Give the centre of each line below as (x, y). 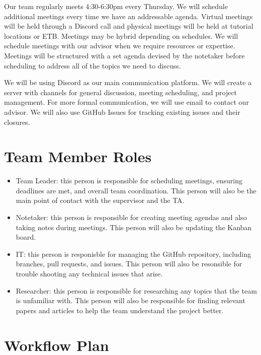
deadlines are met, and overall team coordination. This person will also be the (136, 190)
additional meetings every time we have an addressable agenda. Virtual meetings (128, 16)
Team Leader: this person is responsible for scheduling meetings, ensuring (129, 181)
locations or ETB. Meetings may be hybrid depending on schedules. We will (121, 35)
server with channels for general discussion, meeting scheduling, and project (121, 92)
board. (26, 237)
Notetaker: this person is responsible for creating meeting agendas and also (131, 217)
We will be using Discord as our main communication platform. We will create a (128, 82)
